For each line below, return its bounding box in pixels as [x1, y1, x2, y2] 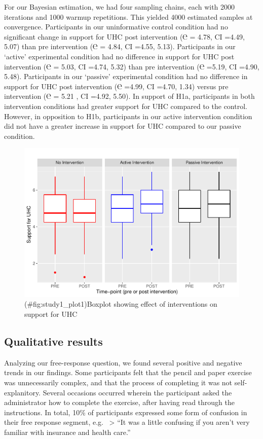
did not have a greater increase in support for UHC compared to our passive [4, 121, 241, 131]
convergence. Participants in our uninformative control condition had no [4, 21, 228, 32]
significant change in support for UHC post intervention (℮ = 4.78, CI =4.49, [4, 31, 245, 42]
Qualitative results [4, 334, 103, 349]
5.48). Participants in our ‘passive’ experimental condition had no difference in [4, 71, 248, 82]
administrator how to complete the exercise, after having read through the [4, 397, 235, 408]
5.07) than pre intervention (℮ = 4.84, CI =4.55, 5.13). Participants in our [4, 41, 236, 52]
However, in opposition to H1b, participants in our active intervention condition [4, 111, 252, 121]
